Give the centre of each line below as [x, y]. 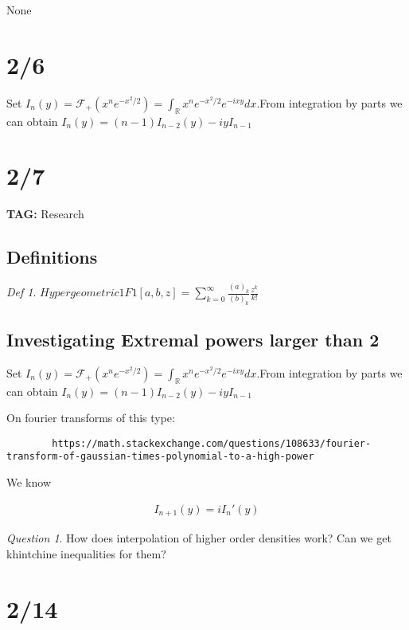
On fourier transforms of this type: [91, 418]
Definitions [52, 257]
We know [29, 482]
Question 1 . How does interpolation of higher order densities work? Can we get [199, 538]
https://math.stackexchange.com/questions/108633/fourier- [212, 443]
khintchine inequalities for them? [86, 553]
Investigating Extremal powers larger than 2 [193, 339]
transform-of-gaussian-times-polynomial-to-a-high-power [160, 457]
